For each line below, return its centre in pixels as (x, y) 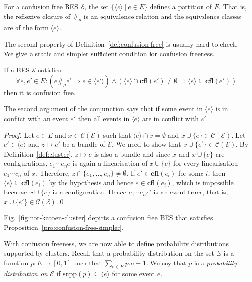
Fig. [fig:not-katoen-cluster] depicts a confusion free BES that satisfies (109, 218)
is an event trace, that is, (191, 192)
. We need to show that (146, 144)
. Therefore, (53, 172)
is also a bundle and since (132, 153)
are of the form (26, 27)
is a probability (216, 262)
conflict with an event (36, 118)
